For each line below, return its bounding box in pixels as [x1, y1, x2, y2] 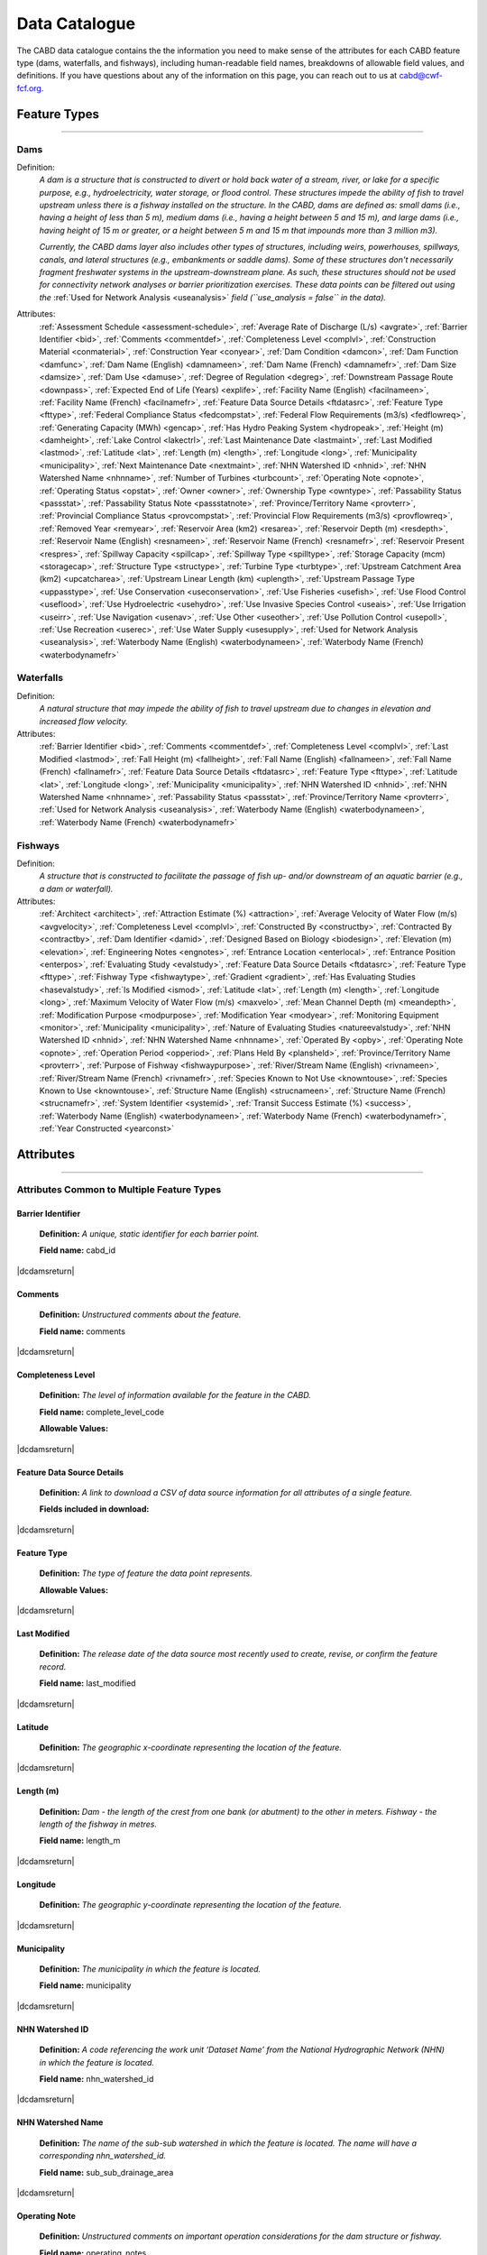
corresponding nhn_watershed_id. [39, 2150, 167, 2161]
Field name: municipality [39, 1980, 132, 1991]
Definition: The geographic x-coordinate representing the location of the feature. [39, 1742, 343, 1753]
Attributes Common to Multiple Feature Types [16, 1183, 222, 1195]
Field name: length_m [39, 1836, 121, 1846]
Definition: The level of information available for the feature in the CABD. [39, 1390, 311, 1401]
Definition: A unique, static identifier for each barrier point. [39, 1229, 260, 1239]
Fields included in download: [39, 1504, 150, 1514]
